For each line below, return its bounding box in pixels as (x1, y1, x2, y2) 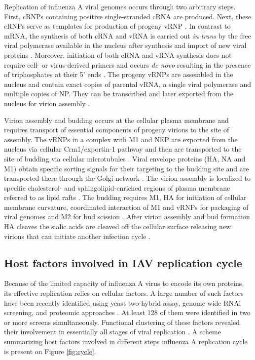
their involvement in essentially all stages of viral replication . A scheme (4, 326, 221, 337)
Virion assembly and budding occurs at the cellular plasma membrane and (4, 115, 229, 125)
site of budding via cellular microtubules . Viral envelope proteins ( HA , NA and (4, 153, 246, 163)
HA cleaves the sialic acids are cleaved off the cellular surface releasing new (4, 221, 231, 232)
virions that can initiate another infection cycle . (4, 231, 150, 241)
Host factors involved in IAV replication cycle (4, 255, 242, 270)
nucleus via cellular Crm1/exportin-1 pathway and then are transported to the (4, 144, 242, 154)
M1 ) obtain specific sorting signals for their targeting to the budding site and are (4, 163, 249, 173)
